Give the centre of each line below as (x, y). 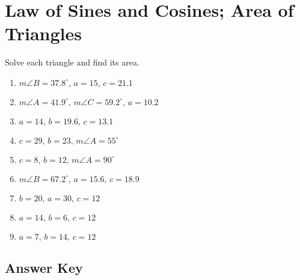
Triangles (43, 33)
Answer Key (44, 268)
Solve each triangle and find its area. (72, 62)
